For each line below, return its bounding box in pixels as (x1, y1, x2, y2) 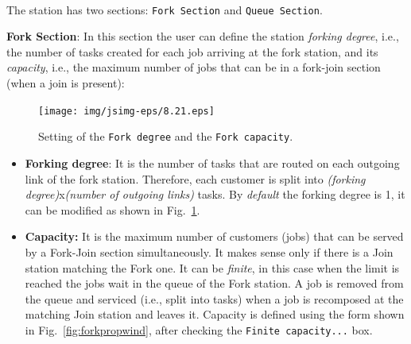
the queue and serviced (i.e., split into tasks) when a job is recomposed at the (25, 290, 404, 307)
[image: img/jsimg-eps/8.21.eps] (38, 105, 215, 117)
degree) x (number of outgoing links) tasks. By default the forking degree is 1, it (25, 186, 405, 203)
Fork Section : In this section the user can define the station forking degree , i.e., (6, 28, 399, 44)
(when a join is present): (6, 75, 125, 91)
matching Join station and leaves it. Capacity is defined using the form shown (25, 306, 405, 323)
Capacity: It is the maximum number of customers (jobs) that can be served (25, 228, 404, 245)
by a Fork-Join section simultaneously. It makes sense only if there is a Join (25, 243, 394, 260)
